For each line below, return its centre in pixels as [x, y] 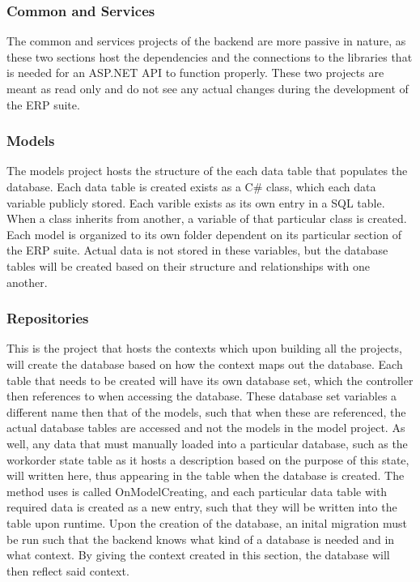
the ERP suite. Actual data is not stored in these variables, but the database [197, 250]
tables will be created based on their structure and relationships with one [188, 265]
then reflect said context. [68, 570]
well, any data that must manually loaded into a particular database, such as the [207, 443]
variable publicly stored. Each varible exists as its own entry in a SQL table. [196, 202]
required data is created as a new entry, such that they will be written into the [202, 507]
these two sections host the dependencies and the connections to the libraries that [210, 56]
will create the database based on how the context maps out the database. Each [205, 364]
